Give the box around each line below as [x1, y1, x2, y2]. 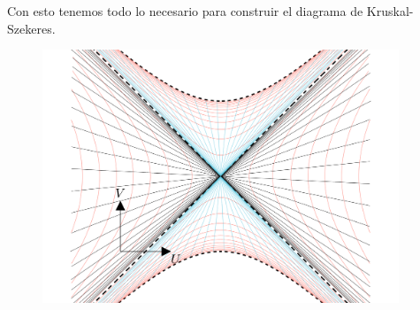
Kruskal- [366, 2, 414, 19]
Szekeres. [7, 19, 56, 37]
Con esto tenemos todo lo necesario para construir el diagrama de [7, 2, 363, 19]
